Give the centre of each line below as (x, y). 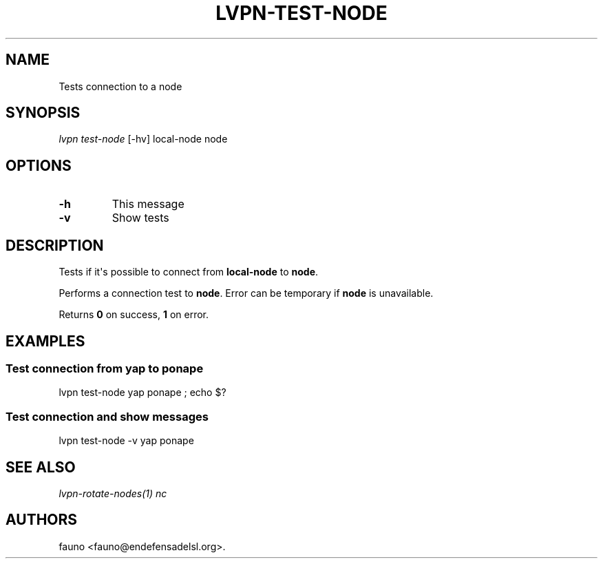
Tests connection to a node (120, 86)
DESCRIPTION (55, 245)
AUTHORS (42, 520)
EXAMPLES (45, 341)
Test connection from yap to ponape (105, 368)
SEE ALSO (41, 467)
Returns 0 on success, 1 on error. (134, 315)
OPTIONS (39, 165)
